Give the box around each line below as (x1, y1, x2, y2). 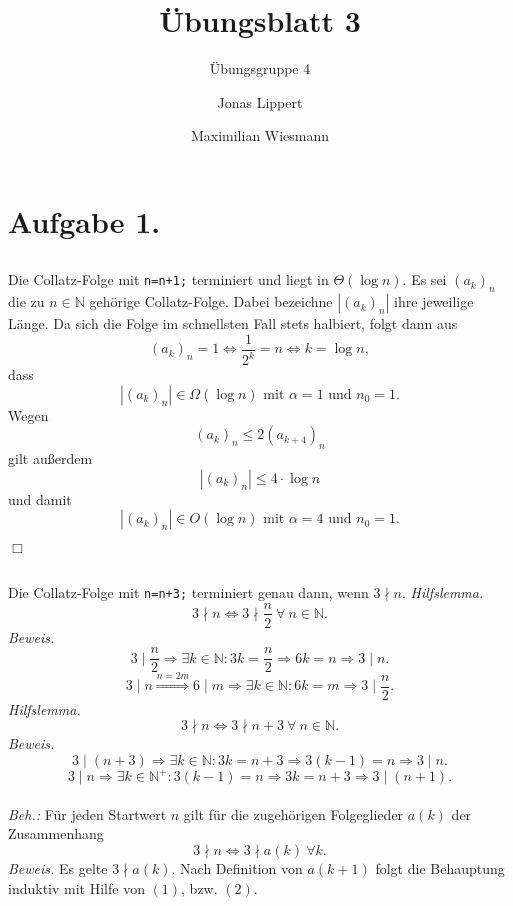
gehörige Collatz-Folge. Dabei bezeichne (89, 291, 333, 312)
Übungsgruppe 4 (209, 58, 311, 79)
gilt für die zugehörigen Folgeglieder (183, 803, 404, 824)
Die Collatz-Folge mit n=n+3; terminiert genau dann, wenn (8, 581, 369, 602)
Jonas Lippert (217, 91, 303, 112)
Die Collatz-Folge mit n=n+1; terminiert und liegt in (8, 269, 329, 290)
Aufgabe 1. (8, 200, 161, 241)
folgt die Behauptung (375, 858, 505, 879)
